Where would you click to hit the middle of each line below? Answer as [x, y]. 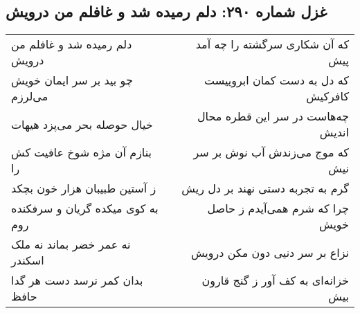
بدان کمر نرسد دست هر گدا [77, 280]
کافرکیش [327, 96]
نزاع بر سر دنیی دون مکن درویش [270, 252]
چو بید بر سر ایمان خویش [72, 80]
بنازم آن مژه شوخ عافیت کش [82, 152]
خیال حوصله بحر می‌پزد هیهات [82, 124]
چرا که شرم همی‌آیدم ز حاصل [278, 208]
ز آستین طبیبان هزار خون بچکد [84, 188]
